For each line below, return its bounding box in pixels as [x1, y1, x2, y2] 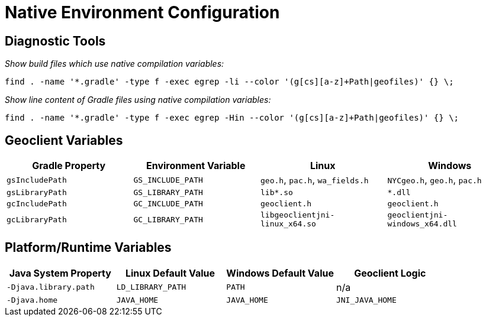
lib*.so [260, 188, 293, 197]
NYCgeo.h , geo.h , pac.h [387, 174, 482, 186]
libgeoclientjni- [260, 210, 335, 220]
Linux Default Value [125, 267, 215, 279]
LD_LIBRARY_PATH [116, 283, 186, 292]
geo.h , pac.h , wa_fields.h [260, 174, 369, 186]
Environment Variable [146, 160, 246, 172]
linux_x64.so [260, 219, 316, 229]
